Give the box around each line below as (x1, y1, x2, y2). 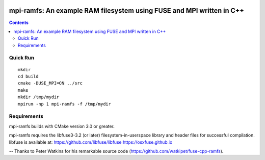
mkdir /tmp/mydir (18, 94, 59, 100)
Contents (9, 20, 29, 26)
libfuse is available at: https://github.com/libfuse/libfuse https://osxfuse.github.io (9, 139, 173, 145)
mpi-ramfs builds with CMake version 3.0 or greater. (9, 123, 115, 129)
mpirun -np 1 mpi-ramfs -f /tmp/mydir (18, 101, 111, 107)
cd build (18, 74, 39, 80)
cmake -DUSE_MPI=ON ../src (18, 80, 83, 86)
